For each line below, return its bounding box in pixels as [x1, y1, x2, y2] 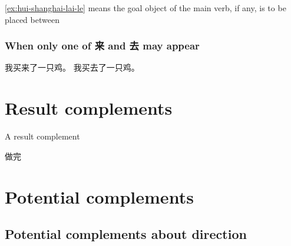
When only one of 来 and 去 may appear [5, 38, 200, 53]
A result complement [5, 130, 80, 142]
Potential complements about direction [5, 225, 247, 243]
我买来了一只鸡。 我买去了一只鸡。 [5, 61, 140, 74]
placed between [5, 13, 59, 25]
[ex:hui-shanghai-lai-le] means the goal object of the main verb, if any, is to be [5, 2, 286, 14]
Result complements [5, 96, 173, 120]
